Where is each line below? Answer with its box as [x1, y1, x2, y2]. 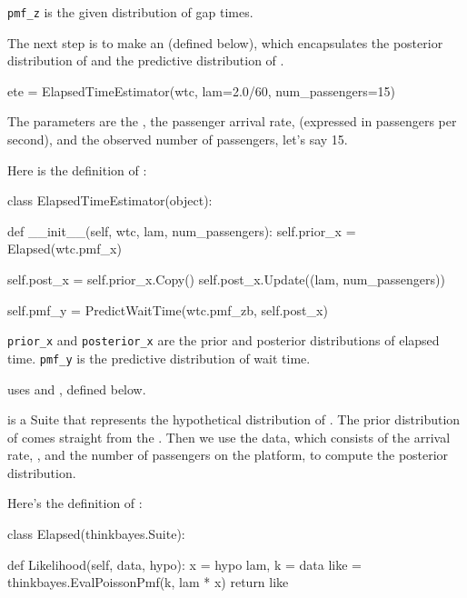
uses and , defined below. [7, 379, 146, 398]
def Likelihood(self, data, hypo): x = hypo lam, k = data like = [7, 554, 362, 573]
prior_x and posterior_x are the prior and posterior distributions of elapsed [7, 331, 440, 350]
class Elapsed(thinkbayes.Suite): [7, 524, 185, 543]
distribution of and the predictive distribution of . [7, 51, 284, 70]
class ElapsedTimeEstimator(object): [7, 191, 213, 210]
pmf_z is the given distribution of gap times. [7, 3, 253, 21]
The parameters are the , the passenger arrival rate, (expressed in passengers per [7, 112, 457, 131]
